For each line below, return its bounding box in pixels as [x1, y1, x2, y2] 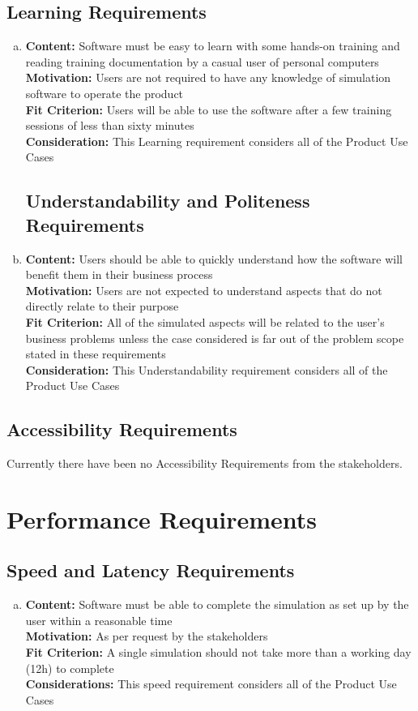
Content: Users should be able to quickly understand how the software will [25, 250, 403, 267]
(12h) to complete [25, 659, 114, 676]
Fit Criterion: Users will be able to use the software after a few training [25, 101, 392, 118]
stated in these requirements [25, 345, 166, 362]
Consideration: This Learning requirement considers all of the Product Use [25, 132, 408, 149]
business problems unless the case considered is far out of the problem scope [25, 329, 404, 346]
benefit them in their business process [25, 266, 213, 283]
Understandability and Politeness [25, 188, 310, 213]
